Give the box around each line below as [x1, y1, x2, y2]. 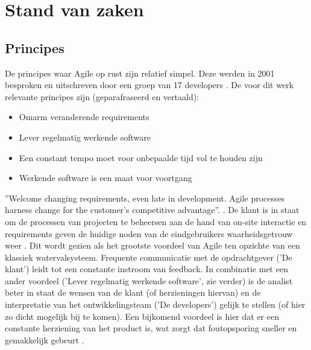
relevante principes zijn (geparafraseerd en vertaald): [5, 90, 199, 103]
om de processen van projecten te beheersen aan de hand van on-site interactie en [5, 215, 307, 227]
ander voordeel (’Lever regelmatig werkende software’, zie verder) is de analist [5, 274, 293, 287]
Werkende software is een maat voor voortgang [19, 171, 192, 184]
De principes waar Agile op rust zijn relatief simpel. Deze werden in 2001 [5, 66, 275, 79]
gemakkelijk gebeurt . [5, 333, 84, 346]
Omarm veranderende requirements [19, 110, 149, 123]
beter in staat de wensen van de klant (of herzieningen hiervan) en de [5, 286, 261, 299]
